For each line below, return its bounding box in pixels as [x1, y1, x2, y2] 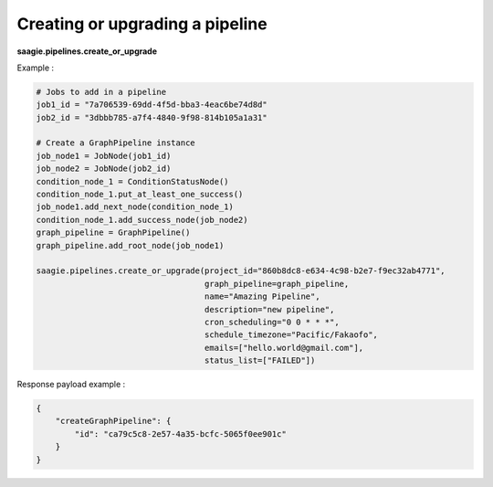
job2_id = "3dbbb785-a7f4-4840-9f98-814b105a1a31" [36, 112, 268, 122]
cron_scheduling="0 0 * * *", [204, 316, 340, 327]
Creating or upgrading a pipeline [16, 14, 268, 34]
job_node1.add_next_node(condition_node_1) [36, 202, 235, 212]
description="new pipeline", [204, 304, 335, 314]
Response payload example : [16, 379, 126, 390]
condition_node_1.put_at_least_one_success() [36, 189, 244, 200]
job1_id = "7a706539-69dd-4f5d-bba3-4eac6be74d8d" [36, 100, 268, 110]
